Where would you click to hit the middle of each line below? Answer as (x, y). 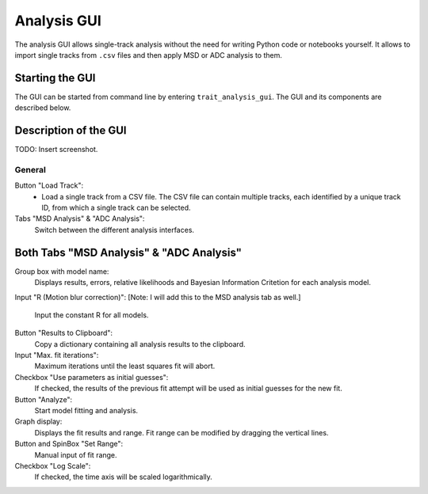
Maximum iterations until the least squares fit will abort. (125, 366)
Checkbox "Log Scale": (53, 466)
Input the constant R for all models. (92, 315)
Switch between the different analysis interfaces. (114, 230)
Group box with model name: (62, 271)
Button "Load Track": (49, 185)
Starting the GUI (55, 78)
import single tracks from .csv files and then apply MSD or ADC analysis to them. (149, 55)
